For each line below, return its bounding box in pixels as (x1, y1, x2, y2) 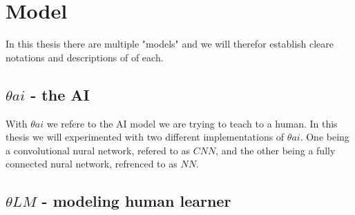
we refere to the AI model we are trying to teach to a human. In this (46, 116, 338, 130)
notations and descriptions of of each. (6, 50, 164, 64)
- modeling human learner (41, 190, 231, 212)
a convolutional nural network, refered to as (6, 143, 191, 157)
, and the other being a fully (215, 143, 336, 157)
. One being (300, 130, 349, 144)
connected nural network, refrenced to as (6, 156, 177, 171)
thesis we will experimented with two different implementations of (6, 130, 285, 144)
